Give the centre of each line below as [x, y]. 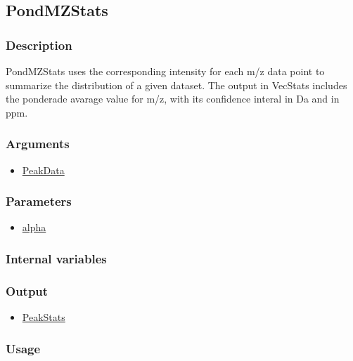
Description [39, 45]
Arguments [38, 144]
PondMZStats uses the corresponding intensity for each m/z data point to [165, 71]
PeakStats [44, 317]
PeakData [43, 170]
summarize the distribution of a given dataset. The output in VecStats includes [176, 85]
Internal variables [56, 258]
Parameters [39, 201]
